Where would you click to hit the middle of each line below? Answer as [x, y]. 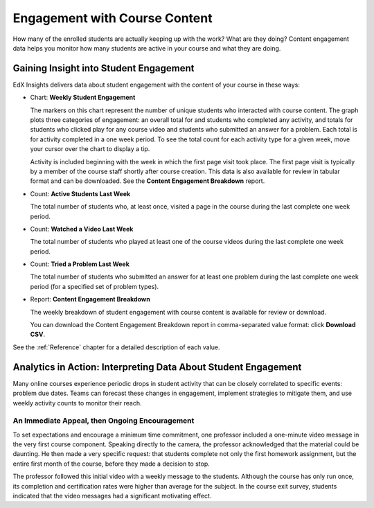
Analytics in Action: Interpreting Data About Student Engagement [157, 367]
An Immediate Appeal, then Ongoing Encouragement [104, 421]
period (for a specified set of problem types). [95, 286]
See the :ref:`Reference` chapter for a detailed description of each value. [117, 347]
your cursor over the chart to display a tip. [90, 149]
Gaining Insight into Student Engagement [104, 68]
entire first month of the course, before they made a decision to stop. [112, 464]
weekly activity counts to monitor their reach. [77, 403]
